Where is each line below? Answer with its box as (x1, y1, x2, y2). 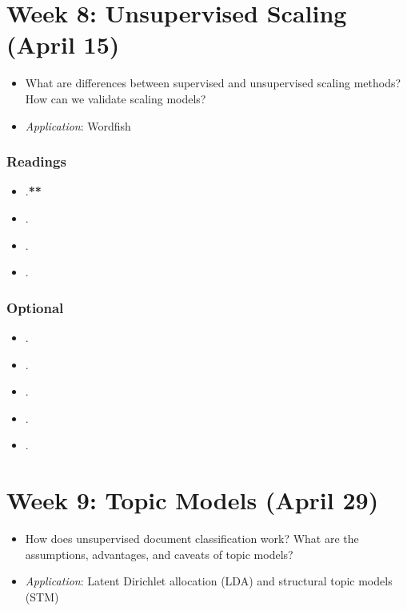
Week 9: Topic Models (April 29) (6, 484, 379, 517)
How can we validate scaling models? (25, 90, 206, 107)
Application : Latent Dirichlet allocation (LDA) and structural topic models (25, 573, 393, 589)
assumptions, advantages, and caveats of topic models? (25, 545, 293, 562)
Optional (6, 297, 64, 317)
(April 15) (6, 28, 120, 61)
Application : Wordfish (25, 117, 131, 134)
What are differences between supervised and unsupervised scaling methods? (25, 74, 401, 91)
